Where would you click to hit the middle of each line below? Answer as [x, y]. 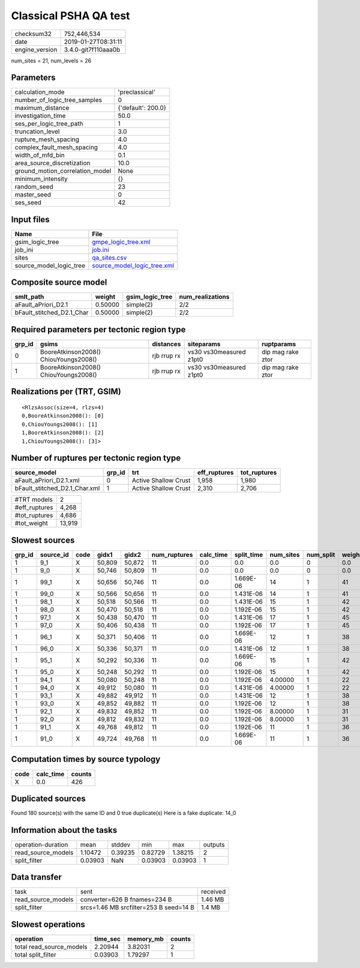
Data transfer [37, 877]
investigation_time [40, 116]
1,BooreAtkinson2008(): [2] [63, 433]
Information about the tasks [64, 830]
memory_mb [145, 939]
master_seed [33, 195]
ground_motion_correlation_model [63, 171]
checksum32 [33, 34]
